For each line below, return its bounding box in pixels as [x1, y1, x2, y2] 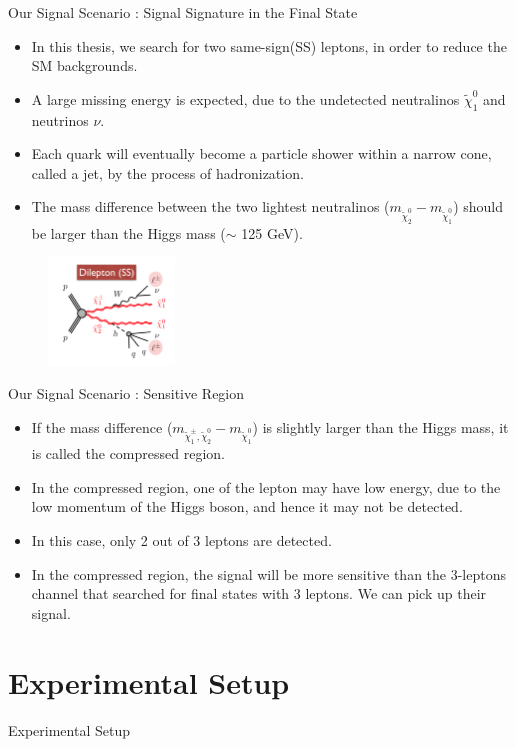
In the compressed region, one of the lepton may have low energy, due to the [31, 476, 501, 497]
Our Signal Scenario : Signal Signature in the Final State [8, 2, 358, 22]
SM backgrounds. [31, 55, 138, 76]
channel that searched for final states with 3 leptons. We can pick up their [31, 583, 487, 604]
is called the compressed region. [31, 443, 225, 464]
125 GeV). [241, 222, 303, 243]
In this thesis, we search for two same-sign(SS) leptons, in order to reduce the [31, 35, 507, 56]
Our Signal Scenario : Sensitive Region [8, 383, 245, 404]
